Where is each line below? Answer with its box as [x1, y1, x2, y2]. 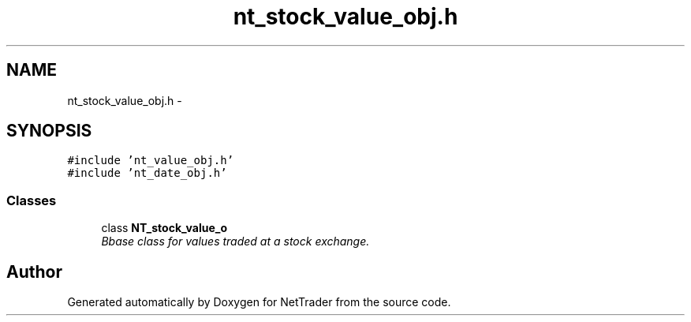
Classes [6, 192, 57, 208]
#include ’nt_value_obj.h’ [67, 154, 234, 167]
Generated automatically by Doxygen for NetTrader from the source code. [67, 295, 451, 309]
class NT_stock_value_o [101, 221, 228, 235]
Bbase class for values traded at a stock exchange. [101, 234, 370, 249]
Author [6, 261, 62, 282]
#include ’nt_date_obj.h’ [67, 167, 227, 180]
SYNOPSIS [6, 121, 92, 141]
